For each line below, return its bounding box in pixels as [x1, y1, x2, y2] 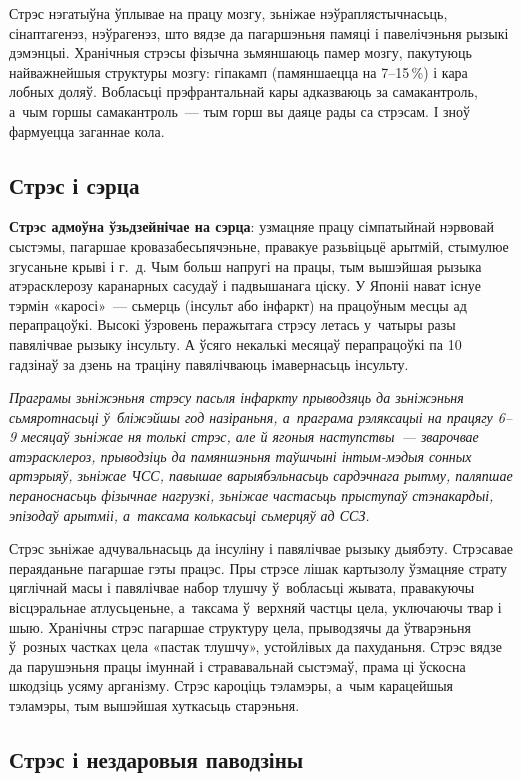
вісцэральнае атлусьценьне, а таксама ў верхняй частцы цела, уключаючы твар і [9, 597, 502, 618]
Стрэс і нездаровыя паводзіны [9, 744, 304, 774]
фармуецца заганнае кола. [9, 120, 165, 141]
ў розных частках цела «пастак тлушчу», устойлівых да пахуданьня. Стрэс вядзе [9, 636, 502, 657]
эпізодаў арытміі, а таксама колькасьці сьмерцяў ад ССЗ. [9, 504, 370, 525]
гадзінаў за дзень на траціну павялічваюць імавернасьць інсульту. [9, 353, 409, 374]
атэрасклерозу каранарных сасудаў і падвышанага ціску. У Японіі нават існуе [9, 275, 481, 296]
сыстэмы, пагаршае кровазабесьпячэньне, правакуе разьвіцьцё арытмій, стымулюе [9, 235, 509, 256]
